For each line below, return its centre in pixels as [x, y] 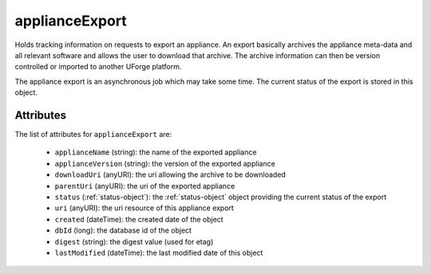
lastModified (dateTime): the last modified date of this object [159, 252]
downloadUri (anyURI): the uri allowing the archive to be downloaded [170, 174]
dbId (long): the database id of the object [123, 230]
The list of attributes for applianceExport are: [93, 135]
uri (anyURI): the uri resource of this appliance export [144, 208]
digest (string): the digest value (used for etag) [134, 241]
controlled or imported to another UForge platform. [98, 67]
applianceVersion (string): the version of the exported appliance [165, 163]
